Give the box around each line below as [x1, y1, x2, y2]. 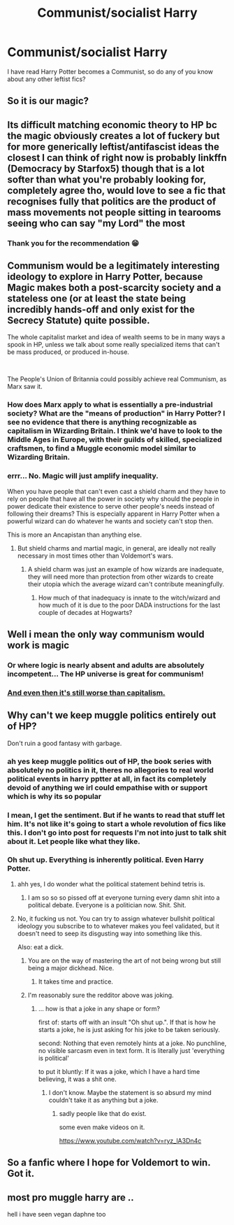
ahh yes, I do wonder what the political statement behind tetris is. [17, 879, 205, 888]
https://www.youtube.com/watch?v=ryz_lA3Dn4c [59, 1136, 202, 1145]
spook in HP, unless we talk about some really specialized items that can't [7, 341, 220, 349]
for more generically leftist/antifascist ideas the [7, 141, 220, 153]
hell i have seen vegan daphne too [7, 1210, 106, 1219]
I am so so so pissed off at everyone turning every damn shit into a [27, 893, 220, 902]
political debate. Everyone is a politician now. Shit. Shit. [27, 900, 187, 909]
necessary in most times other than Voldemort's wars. [17, 551, 173, 560]
